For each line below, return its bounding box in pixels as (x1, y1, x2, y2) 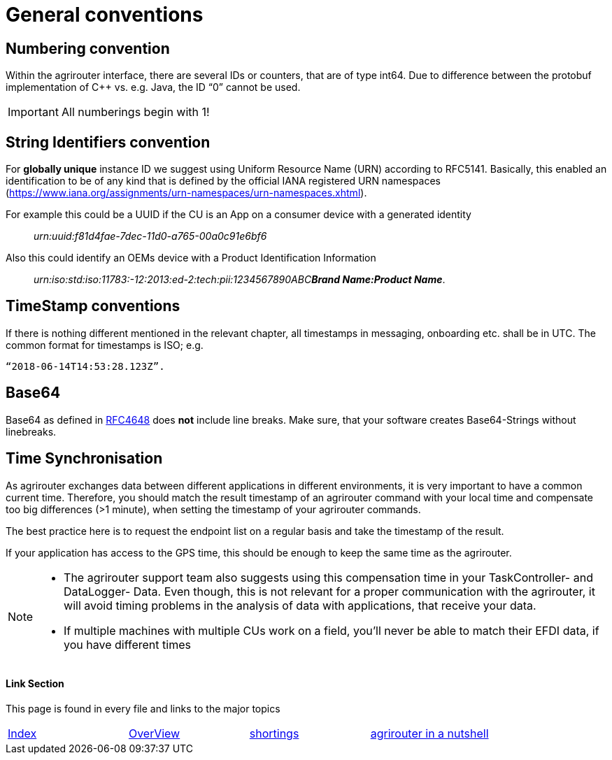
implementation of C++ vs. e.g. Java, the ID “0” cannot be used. (6, 81, 301, 94)
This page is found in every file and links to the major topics (6, 702, 280, 715)
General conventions (6, 3, 204, 27)
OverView (128, 726, 180, 740)
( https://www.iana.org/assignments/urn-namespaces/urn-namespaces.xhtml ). (6, 187, 367, 199)
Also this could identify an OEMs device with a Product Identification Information (6, 252, 376, 264)
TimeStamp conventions (6, 297, 180, 315)
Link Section (6, 677, 64, 690)
